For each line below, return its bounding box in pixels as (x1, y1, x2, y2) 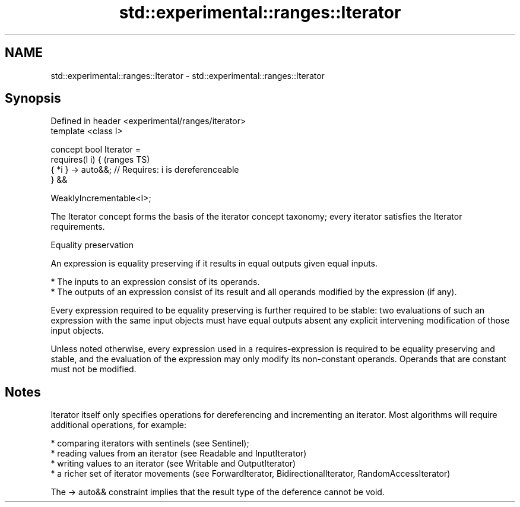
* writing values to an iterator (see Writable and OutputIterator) (50, 458, 296, 469)
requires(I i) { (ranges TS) (50, 154, 150, 165)
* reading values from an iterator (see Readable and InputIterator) (50, 448, 307, 459)
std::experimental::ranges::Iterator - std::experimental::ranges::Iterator (50, 70, 325, 81)
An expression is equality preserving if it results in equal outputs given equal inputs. (50, 258, 378, 269)
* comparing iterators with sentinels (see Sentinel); (50, 438, 249, 449)
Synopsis (5, 91, 61, 106)
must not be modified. (50, 364, 137, 375)
